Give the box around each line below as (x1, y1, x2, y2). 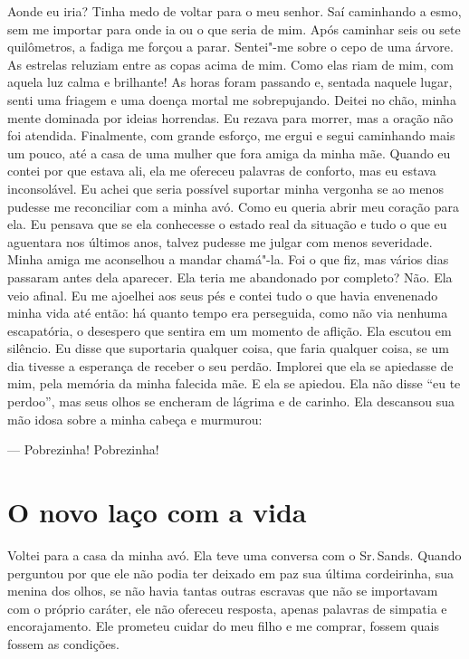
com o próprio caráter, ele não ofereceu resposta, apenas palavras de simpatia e (7, 598, 447, 617)
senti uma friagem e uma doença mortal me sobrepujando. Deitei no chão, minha (7, 90, 456, 109)
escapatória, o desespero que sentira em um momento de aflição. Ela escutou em (7, 320, 452, 339)
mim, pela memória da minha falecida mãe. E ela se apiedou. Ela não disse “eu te (7, 374, 461, 393)
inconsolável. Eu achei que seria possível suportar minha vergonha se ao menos (7, 178, 444, 197)
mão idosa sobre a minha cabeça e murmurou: (7, 409, 263, 428)
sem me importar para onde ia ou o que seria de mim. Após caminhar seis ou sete (7, 19, 461, 38)
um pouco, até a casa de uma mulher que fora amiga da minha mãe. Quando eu (7, 143, 451, 162)
